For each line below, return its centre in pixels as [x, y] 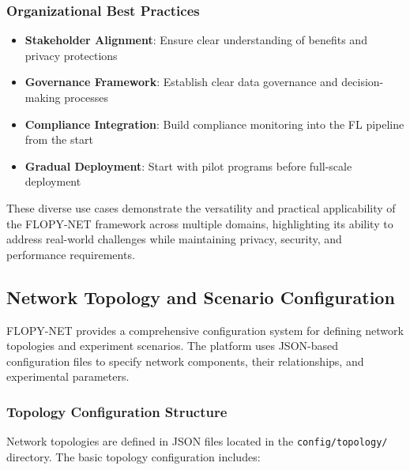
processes [87, 97]
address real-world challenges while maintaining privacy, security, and [174, 239]
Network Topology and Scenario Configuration [201, 297]
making [43, 97]
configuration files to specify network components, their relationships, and [185, 361]
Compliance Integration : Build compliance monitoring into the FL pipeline [214, 124]
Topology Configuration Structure [117, 411]
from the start [59, 139]
